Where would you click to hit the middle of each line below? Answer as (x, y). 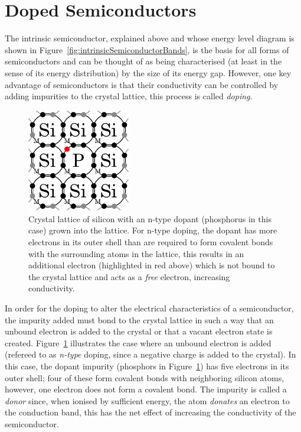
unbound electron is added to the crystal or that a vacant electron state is (139, 331)
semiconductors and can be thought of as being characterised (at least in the (143, 61)
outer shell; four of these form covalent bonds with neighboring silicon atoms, (145, 377)
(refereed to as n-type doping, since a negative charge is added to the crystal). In (150, 354)
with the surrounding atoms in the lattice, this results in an (136, 253)
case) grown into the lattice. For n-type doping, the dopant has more (153, 230)
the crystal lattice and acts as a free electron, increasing (129, 276)
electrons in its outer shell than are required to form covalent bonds (151, 242)
